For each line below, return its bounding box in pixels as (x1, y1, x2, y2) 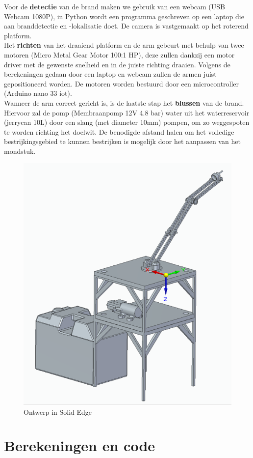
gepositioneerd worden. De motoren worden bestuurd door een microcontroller (4, 78, 239, 88)
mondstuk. (4, 145, 36, 156)
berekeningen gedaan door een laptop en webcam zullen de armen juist (4, 69, 217, 79)
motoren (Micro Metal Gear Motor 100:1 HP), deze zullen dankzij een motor (4, 49, 235, 59)
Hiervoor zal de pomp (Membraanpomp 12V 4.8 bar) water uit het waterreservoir (4, 107, 250, 117)
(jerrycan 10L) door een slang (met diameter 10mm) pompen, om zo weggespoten (4, 117, 250, 127)
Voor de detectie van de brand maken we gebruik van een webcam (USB (4, 1, 226, 11)
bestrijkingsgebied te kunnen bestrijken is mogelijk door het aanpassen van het (4, 136, 241, 146)
